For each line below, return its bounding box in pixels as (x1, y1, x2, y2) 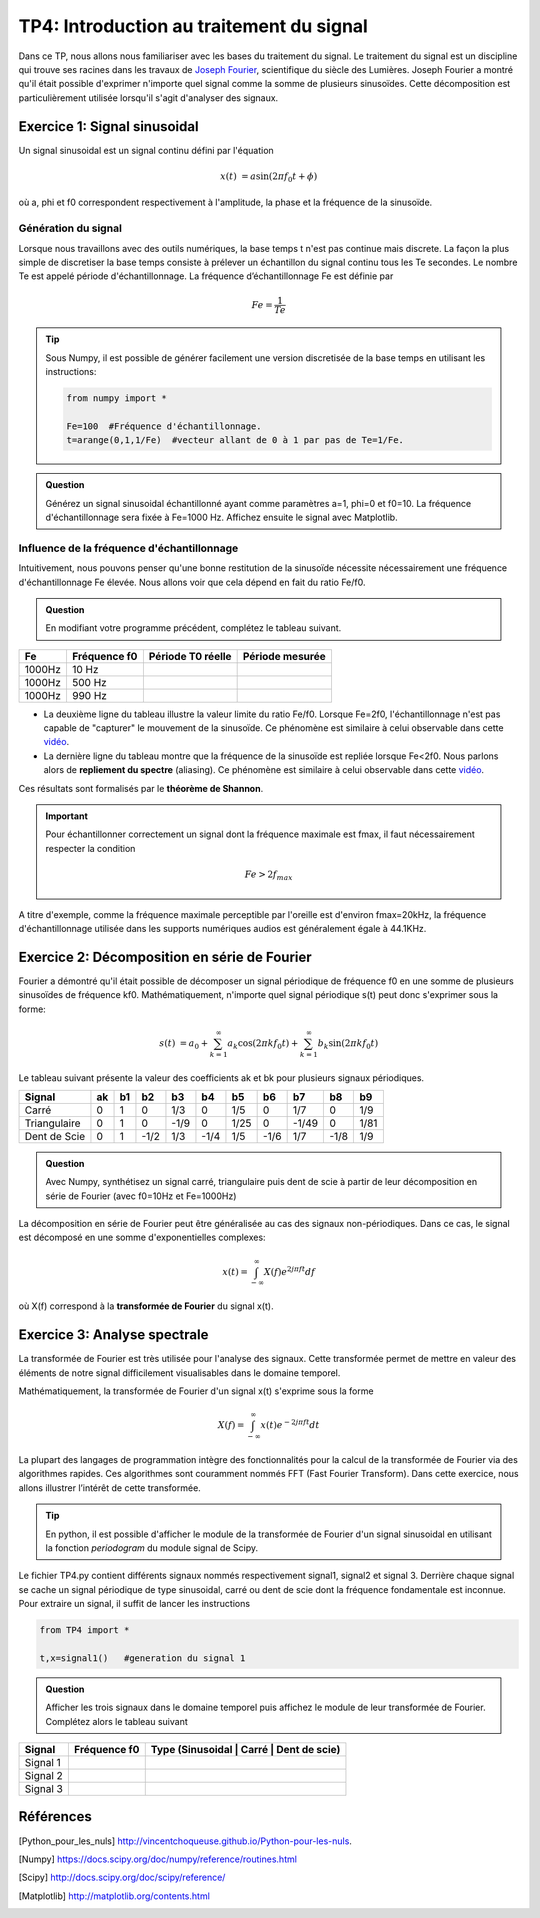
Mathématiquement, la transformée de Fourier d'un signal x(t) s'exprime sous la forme (18, 1385, 374, 1397)
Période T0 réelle (148, 649, 232, 663)
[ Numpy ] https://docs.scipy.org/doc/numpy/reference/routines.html (18, 1853, 297, 1865)
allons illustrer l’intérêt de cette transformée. (18, 1481, 202, 1494)
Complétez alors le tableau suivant (45, 1715, 189, 1727)
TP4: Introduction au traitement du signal (18, 15, 369, 37)
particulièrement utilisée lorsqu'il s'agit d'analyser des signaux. (18, 91, 279, 104)
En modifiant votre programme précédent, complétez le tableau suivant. (45, 622, 342, 634)
